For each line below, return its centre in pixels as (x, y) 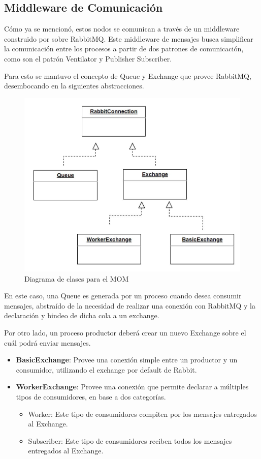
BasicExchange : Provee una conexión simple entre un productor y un (127, 360)
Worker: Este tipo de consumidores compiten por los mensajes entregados (142, 414)
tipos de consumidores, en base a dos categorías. (91, 396)
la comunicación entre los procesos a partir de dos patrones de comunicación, (124, 49)
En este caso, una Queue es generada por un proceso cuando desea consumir (123, 296)
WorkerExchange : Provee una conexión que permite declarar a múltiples (132, 387)
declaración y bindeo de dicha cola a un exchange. (82, 315)
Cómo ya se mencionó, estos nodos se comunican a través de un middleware (122, 29)
